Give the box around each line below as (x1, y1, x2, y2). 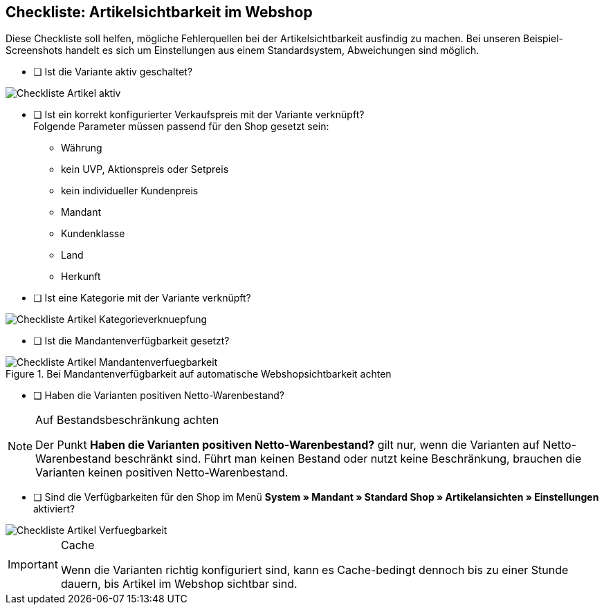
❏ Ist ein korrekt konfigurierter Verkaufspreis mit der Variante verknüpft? (33, 109, 365, 121)
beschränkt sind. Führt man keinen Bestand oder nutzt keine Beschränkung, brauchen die (114, 452, 582, 466)
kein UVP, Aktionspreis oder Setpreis (61, 163, 229, 176)
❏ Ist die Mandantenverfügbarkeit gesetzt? (33, 335, 230, 347)
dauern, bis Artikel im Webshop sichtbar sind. (60, 577, 298, 591)
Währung (61, 142, 102, 154)
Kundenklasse (61, 228, 125, 240)
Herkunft (61, 270, 101, 283)
